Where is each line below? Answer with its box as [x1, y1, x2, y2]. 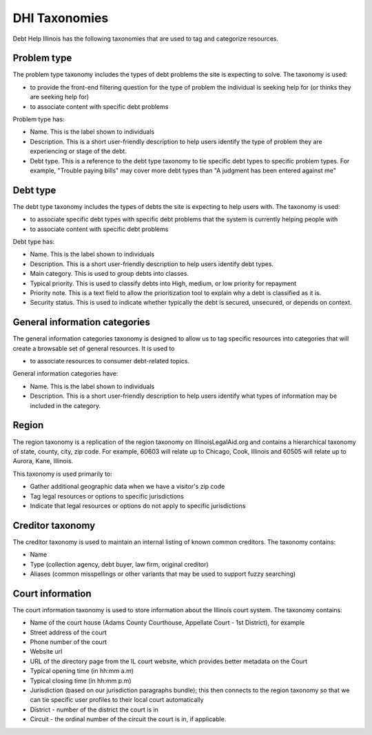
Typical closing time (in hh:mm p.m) [30, 676, 132, 685]
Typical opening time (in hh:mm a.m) [30, 667, 134, 675]
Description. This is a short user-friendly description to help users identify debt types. [30, 259, 274, 268]
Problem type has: [12, 115, 65, 123]
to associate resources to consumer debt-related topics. [30, 357, 189, 365]
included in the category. [30, 401, 101, 410]
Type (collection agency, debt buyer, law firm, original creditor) [30, 560, 209, 568]
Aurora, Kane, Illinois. [12, 457, 74, 465]
